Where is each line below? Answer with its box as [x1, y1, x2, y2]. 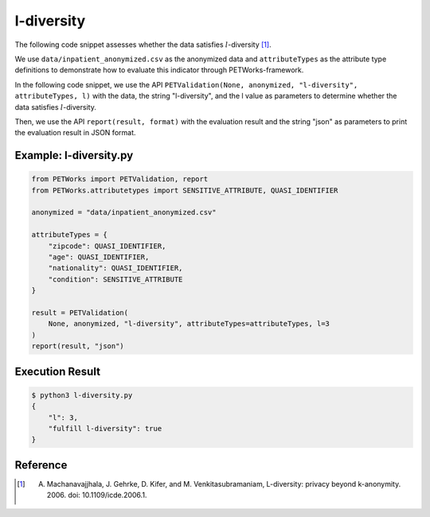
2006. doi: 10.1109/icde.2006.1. [46, 490, 147, 500]
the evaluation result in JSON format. [14, 128, 136, 138]
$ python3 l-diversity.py [31, 391, 133, 399]
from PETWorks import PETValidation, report [31, 175, 209, 184]
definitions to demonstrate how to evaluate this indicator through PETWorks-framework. [14, 65, 304, 75]
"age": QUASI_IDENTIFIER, [48, 253, 150, 262]
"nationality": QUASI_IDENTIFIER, [48, 263, 183, 273]
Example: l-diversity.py [14, 149, 134, 162]
